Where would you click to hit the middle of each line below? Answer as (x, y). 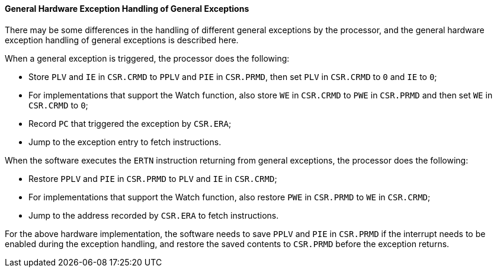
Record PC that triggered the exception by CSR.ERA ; (130, 123)
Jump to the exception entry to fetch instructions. (125, 142)
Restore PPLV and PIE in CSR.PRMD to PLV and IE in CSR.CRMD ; (153, 178)
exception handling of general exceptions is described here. (122, 40)
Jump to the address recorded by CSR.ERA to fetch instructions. (154, 215)
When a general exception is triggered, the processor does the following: (147, 58)
